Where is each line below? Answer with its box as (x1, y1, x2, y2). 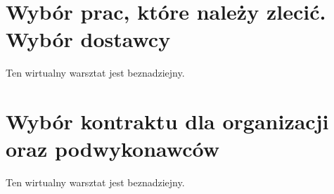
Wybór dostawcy (6, 25, 171, 53)
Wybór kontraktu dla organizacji (6, 107, 329, 136)
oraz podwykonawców (6, 134, 219, 163)
